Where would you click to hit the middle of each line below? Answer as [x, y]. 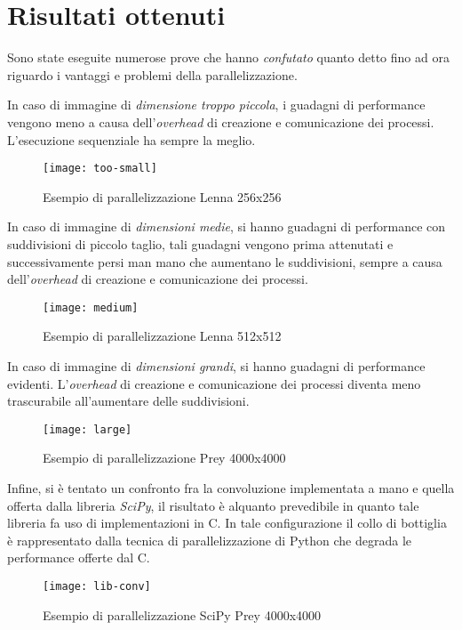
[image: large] [88, 429]
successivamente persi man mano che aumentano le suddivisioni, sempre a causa [225, 261]
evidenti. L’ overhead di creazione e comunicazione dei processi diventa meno [214, 383]
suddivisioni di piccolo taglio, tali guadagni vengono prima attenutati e [200, 243]
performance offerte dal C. [79, 557]
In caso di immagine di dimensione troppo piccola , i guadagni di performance [216, 105]
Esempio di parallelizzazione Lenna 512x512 [162, 336]
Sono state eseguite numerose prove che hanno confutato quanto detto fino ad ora [228, 57]
